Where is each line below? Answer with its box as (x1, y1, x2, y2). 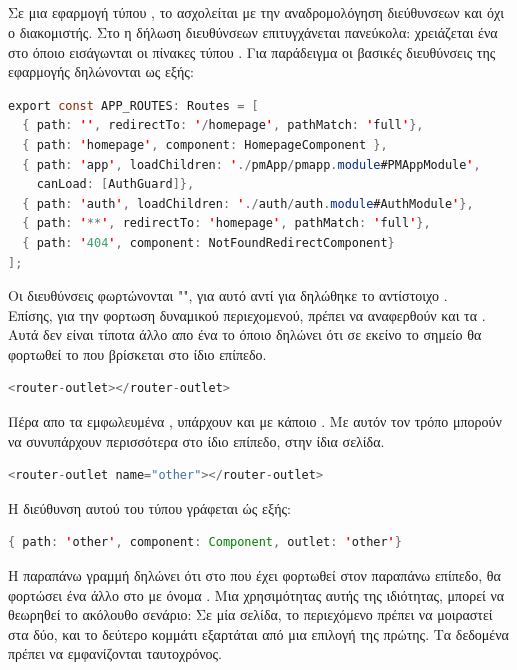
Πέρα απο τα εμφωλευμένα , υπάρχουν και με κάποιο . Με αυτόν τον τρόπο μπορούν (8, 411, 502, 432)
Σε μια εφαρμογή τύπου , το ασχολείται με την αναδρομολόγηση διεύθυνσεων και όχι (8, 2, 504, 23)
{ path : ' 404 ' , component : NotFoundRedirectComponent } (22, 235, 395, 250)
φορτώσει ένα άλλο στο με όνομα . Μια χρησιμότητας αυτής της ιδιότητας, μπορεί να (8, 584, 505, 605)
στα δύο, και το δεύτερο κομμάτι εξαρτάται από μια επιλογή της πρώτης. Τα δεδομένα (8, 623, 509, 644)
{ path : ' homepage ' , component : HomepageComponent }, (22, 137, 388, 152)
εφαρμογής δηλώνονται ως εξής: (8, 61, 194, 82)
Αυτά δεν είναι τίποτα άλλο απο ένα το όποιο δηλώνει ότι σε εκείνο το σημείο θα (8, 324, 482, 345)
